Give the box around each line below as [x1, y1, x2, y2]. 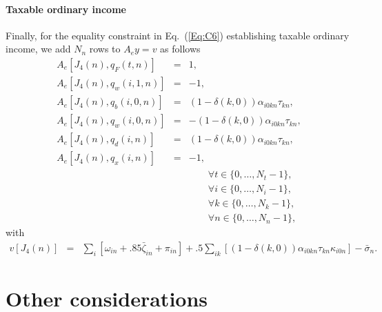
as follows [160, 41, 201, 56]
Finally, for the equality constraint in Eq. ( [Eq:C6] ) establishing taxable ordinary [6, 28, 350, 42]
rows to [89, 41, 121, 56]
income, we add [6, 41, 71, 56]
